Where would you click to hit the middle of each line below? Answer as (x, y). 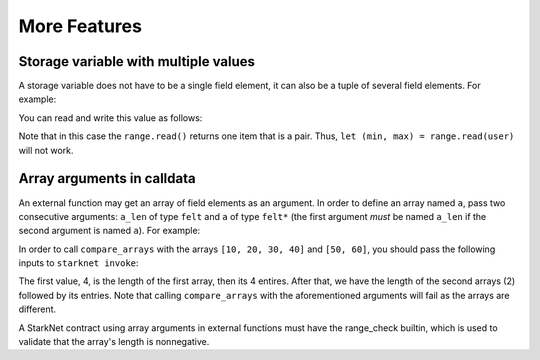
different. (37, 309)
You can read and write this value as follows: (110, 117)
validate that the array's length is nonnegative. (114, 342)
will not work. (46, 150)
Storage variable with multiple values (136, 61)
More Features (80, 26)
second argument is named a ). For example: (109, 231)
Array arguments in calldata (107, 178)
